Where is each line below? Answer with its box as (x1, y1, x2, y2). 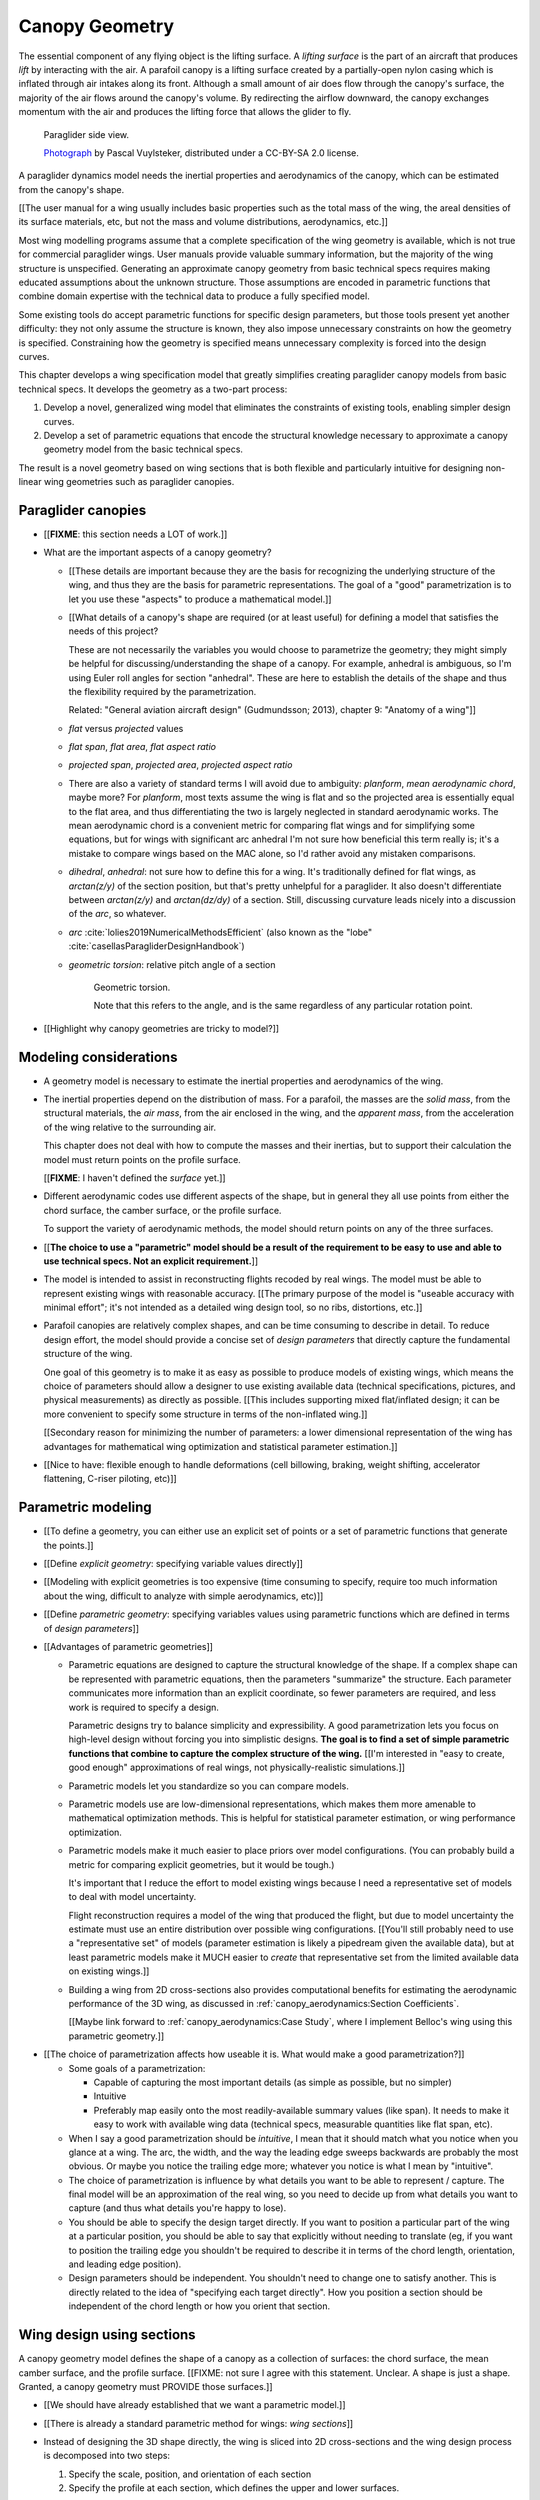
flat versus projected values (68, 722, 184, 734)
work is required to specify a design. (68, 1701, 220, 1713)
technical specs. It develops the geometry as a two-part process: (18, 383, 288, 395)
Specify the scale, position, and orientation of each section (68, 2468, 312, 2480)
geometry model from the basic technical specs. (43, 443, 244, 455)
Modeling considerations (18, 1048, 178, 1065)
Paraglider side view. (43, 128, 130, 140)
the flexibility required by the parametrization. (68, 685, 257, 697)
